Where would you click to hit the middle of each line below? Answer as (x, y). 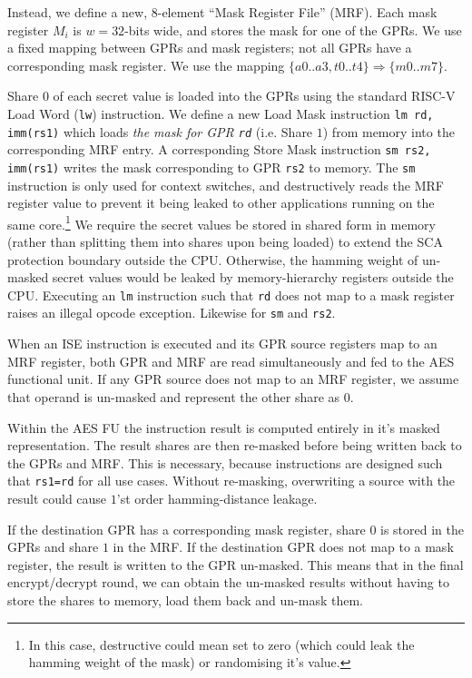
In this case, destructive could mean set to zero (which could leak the (221, 644)
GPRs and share (53, 547)
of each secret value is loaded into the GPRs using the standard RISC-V (254, 96)
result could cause (57, 498)
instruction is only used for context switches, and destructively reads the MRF (226, 185)
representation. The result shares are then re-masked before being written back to (235, 445)
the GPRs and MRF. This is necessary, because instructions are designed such (225, 462)
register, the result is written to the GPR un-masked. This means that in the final (236, 564)
